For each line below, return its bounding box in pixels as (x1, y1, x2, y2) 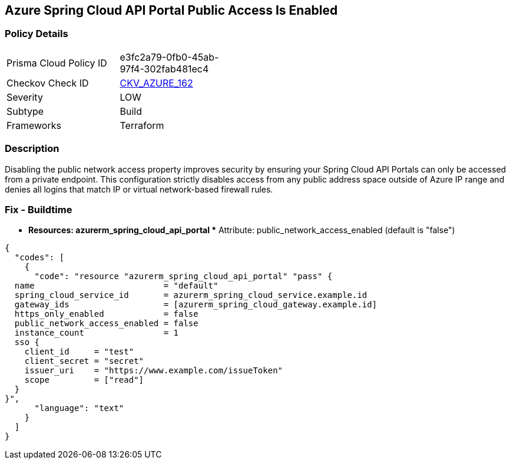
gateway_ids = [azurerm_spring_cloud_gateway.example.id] (14, 300, 377, 310)
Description (5, 142, 59, 155)
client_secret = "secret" (24, 356, 144, 366)
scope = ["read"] (24, 375, 144, 385)
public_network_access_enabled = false (14, 319, 198, 329)
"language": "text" (34, 403, 124, 413)
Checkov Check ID (6, 77, 89, 89)
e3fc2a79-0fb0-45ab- (120, 51, 219, 63)
